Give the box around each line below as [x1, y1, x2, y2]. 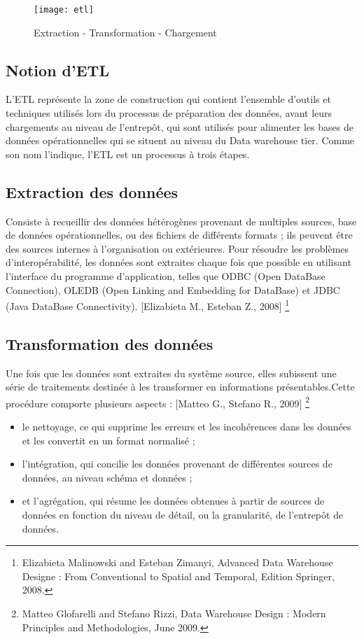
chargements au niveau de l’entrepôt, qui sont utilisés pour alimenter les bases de [6, 119, 353, 134]
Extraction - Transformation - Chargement [34, 24, 217, 39]
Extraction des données [6, 181, 178, 202]
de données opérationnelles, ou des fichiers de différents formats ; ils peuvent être [6, 227, 353, 242]
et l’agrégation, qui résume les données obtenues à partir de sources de [22, 493, 325, 508]
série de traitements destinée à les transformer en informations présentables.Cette [6, 379, 355, 394]
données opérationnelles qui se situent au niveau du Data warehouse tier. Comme [6, 133, 355, 148]
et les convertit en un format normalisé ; [22, 433, 195, 447]
